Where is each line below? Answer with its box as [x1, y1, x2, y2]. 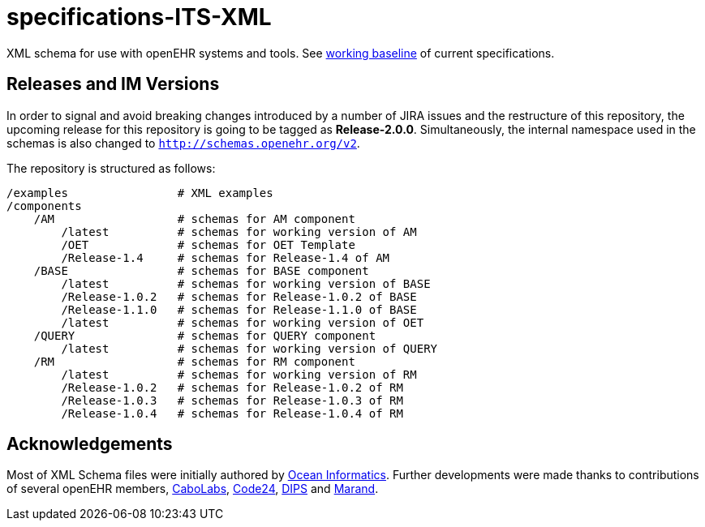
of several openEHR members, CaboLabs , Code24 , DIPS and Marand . [6, 482, 379, 496]
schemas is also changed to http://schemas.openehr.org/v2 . [6, 135, 360, 150]
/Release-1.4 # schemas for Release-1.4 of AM [61, 251, 390, 264]
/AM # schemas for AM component [33, 212, 355, 225]
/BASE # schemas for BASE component [33, 263, 369, 277]
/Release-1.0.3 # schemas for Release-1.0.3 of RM [61, 393, 403, 407]
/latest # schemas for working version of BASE [61, 276, 431, 290]
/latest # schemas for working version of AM [61, 225, 417, 238]
